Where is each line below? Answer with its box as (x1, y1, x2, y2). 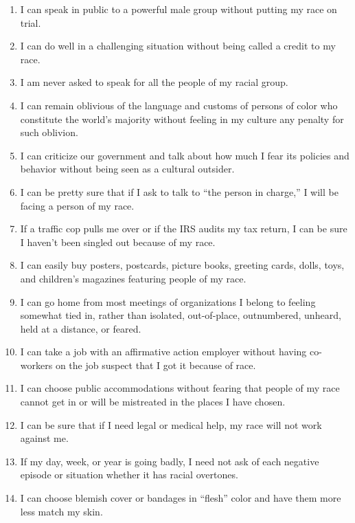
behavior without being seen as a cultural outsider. (20, 162, 235, 176)
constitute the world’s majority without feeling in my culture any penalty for (20, 111, 344, 126)
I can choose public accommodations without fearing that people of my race (20, 381, 340, 395)
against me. (20, 431, 69, 445)
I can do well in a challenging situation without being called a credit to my (20, 38, 336, 53)
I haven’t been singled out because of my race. (20, 234, 216, 249)
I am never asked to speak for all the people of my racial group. (20, 75, 288, 89)
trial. (20, 15, 41, 30)
